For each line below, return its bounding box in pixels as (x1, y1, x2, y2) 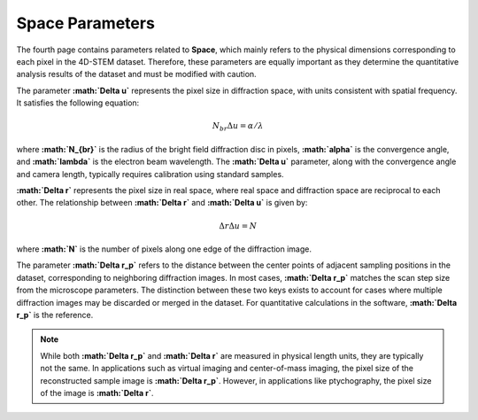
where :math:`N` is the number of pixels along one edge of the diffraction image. (16, 244, 312, 254)
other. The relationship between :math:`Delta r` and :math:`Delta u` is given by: (16, 198, 308, 208)
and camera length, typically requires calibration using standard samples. (16, 168, 284, 179)
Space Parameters (16, 13, 155, 33)
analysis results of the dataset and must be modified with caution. (16, 69, 257, 80)
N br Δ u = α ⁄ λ (212, 121, 264, 133)
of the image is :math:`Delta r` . (40, 387, 154, 398)
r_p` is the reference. (16, 309, 94, 320)
